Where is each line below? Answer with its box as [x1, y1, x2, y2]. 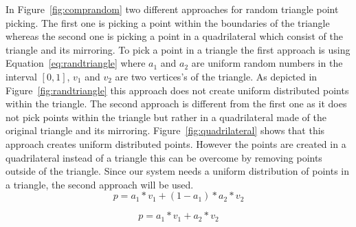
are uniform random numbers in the [191, 56, 343, 70]
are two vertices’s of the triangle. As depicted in [115, 69, 318, 83]
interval [5, 69, 37, 83]
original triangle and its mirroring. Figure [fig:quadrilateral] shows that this [5, 123, 325, 138]
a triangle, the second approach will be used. [5, 177, 194, 191]
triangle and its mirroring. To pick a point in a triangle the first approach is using [5, 42, 351, 56]
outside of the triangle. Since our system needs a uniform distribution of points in [5, 164, 349, 178]
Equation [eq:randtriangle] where [5, 56, 146, 70]
